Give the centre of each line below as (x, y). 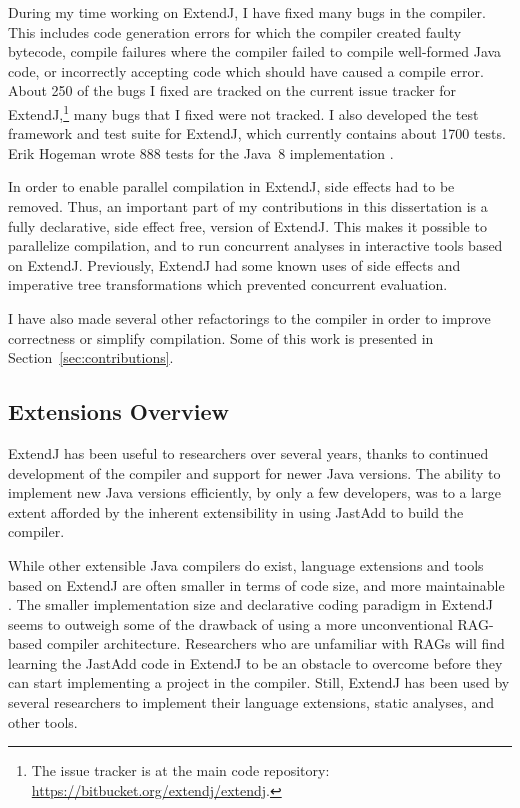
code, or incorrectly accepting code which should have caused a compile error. (246, 70)
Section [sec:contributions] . (91, 357)
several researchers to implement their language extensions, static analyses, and (251, 702)
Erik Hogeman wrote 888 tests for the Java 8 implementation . (201, 152)
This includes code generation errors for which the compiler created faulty (235, 31)
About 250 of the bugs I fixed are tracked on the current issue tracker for (232, 90)
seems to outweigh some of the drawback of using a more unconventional (230, 623)
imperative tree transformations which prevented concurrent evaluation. (228, 284)
